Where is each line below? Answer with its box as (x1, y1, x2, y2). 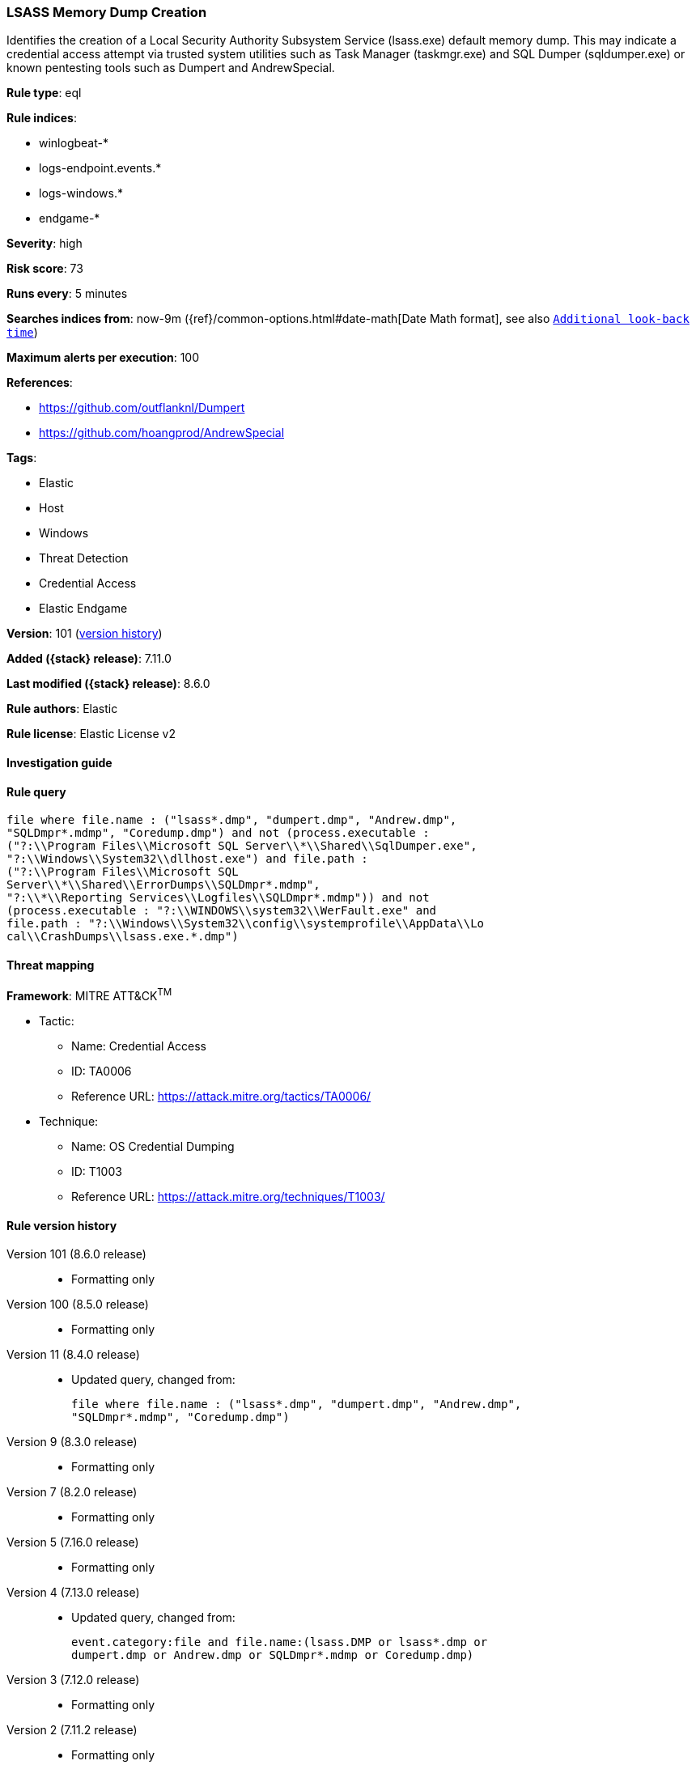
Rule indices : (6, 111, 77, 125)
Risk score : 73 (6, 261, 83, 276)
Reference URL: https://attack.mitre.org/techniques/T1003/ (71, 1190, 385, 1204)
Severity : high (6, 236, 83, 251)
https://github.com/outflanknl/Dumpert (39, 401, 245, 415)
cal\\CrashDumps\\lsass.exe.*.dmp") (6, 930, 239, 944)
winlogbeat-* (39, 136, 108, 151)
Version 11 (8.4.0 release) (6, 1347, 140, 1362)
